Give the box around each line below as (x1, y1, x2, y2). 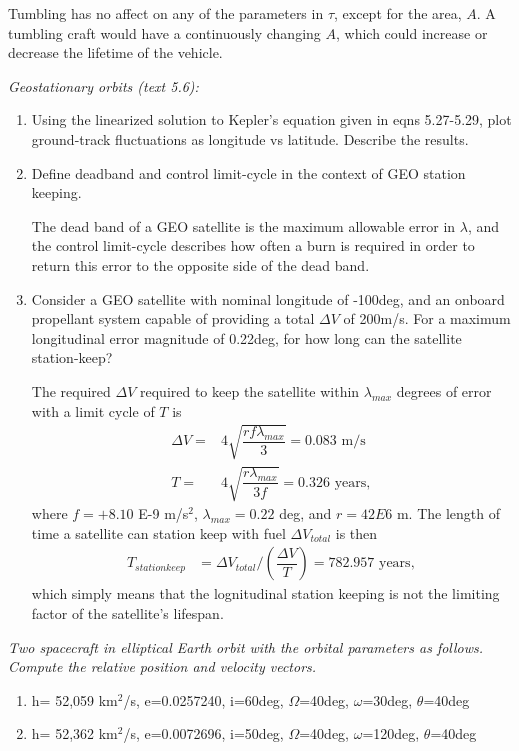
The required (31, 380, 111, 401)
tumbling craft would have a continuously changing (8, 22, 321, 43)
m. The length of (396, 503, 500, 524)
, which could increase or (335, 22, 488, 43)
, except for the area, (334, 3, 462, 23)
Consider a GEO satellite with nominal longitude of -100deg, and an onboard (31, 288, 505, 309)
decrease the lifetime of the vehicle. (8, 42, 223, 63)
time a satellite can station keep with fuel (31, 522, 286, 543)
